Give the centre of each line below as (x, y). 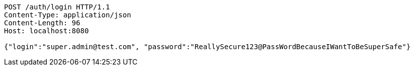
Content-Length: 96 (42, 23)
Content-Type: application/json (68, 15)
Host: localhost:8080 (46, 31)
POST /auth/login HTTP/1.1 (57, 7)
